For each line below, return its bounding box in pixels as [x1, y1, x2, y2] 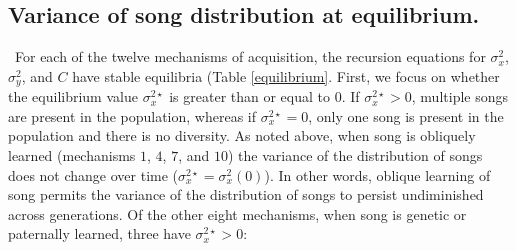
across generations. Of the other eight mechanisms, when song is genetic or [8, 203, 467, 224]
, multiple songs [411, 86, 509, 107]
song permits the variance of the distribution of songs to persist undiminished [8, 184, 484, 205]
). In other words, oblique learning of [264, 164, 491, 185]
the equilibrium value [8, 86, 138, 107]
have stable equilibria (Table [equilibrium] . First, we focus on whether [72, 65, 500, 86]
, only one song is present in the [308, 105, 504, 126]
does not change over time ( [8, 164, 179, 185]
